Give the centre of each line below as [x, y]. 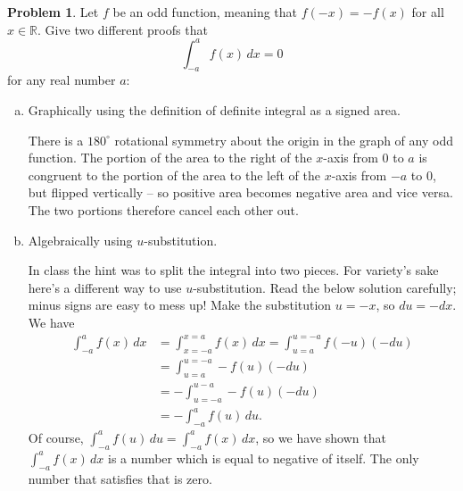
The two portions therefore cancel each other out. [163, 210]
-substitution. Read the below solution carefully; [325, 287]
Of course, [56, 437]
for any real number [62, 80]
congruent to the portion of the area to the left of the [174, 175]
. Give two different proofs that [123, 29]
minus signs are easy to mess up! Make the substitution [180, 305]
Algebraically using [80, 240]
